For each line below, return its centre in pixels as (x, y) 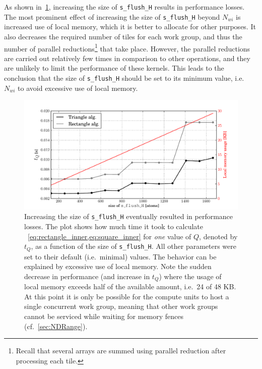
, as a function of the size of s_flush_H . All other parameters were (134, 246)
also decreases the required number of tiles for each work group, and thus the (123, 36)
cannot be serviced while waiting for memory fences (104, 316)
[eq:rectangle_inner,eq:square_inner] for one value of (110, 236)
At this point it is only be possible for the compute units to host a (127, 296)
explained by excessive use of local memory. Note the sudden (118, 266)
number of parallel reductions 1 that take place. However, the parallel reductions (127, 47)
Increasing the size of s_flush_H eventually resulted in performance (129, 216)
